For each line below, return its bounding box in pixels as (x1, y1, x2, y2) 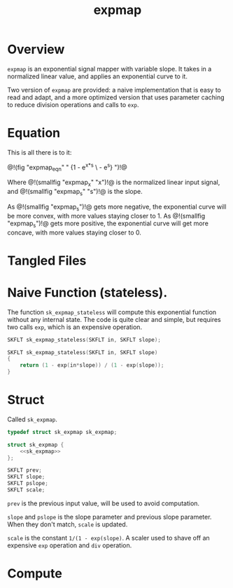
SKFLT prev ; (7, 467, 42, 474)
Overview (7, 41, 65, 57)
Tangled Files (7, 253, 87, 268)
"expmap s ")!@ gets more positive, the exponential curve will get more (7, 219, 209, 229)
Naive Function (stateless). (7, 284, 168, 300)
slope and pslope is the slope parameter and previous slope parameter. (7, 512, 212, 521)
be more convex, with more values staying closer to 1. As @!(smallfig (7, 211, 206, 220)
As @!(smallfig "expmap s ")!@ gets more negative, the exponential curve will (7, 202, 227, 212)
